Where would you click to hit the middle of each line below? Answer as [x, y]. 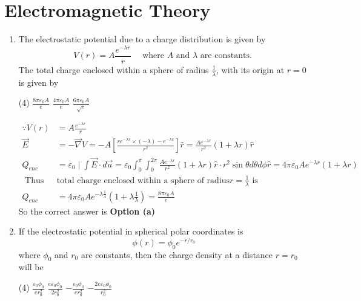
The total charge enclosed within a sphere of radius [114, 69]
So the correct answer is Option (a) [87, 211]
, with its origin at [250, 69]
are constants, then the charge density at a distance [177, 254]
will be [31, 267]
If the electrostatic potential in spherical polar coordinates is [131, 231]
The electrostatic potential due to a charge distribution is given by [142, 39]
